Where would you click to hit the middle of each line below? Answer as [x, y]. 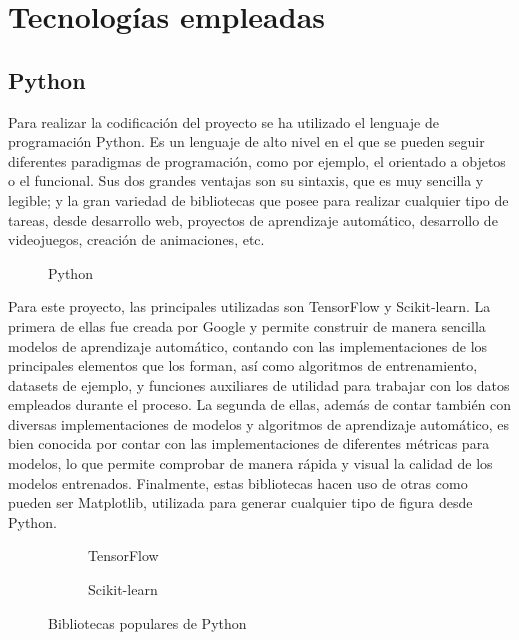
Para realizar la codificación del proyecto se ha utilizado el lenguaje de [223, 121]
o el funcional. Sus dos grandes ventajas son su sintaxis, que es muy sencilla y [246, 180]
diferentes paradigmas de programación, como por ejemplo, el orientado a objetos [257, 160]
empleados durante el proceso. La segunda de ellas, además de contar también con [260, 404]
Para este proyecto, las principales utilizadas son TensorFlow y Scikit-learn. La [249, 306]
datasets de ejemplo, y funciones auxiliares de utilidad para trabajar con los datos [259, 384]
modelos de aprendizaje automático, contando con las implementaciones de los [248, 345]
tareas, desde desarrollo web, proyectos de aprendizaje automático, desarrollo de [253, 219]
